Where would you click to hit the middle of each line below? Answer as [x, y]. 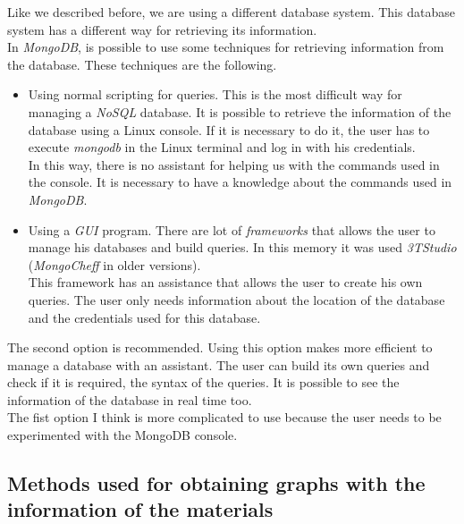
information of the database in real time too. [130, 399]
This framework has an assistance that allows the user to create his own [225, 282]
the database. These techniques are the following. [142, 64]
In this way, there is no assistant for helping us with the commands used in [234, 164]
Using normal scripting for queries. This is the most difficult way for [215, 94]
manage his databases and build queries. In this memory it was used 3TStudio [242, 247]
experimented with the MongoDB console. [122, 435]
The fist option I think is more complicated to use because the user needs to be [224, 417]
